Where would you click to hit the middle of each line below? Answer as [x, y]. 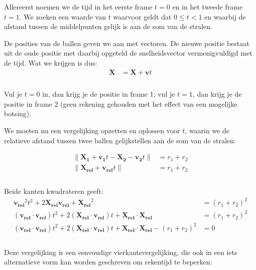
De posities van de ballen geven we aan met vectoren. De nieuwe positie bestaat [127, 43]
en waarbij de [225, 16]
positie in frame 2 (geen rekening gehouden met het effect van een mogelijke [121, 103]
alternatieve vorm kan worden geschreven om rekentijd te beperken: [108, 262]
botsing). [18, 113]
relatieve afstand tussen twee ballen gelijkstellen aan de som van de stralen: [120, 140]
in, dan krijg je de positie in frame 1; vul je [109, 94]
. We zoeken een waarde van [63, 16]
